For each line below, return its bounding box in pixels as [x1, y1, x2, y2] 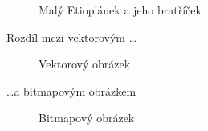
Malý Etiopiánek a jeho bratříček [39, 2, 202, 18]
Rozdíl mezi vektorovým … [6, 28, 137, 45]
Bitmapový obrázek [39, 109, 135, 126]
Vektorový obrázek [39, 55, 131, 72]
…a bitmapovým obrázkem [6, 82, 137, 99]
